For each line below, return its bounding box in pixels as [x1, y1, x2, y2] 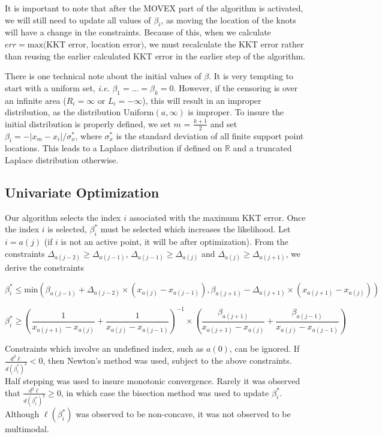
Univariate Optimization [5, 182, 160, 201]
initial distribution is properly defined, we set [5, 117, 171, 130]
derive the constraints [5, 261, 85, 273]
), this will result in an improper [142, 94, 261, 106]
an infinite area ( [5, 94, 67, 106]
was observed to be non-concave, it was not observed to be [76, 408, 291, 420]
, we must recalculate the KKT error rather [144, 37, 304, 50]
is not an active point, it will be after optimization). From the [61, 235, 288, 248]
